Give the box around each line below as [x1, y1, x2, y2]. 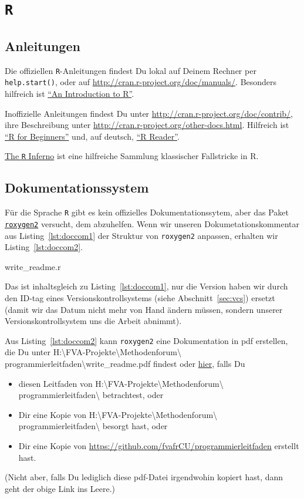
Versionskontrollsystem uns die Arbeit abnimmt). [5, 315, 182, 327]
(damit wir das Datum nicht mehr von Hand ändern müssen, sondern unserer [5, 303, 283, 315]
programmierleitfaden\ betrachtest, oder [18, 389, 164, 401]
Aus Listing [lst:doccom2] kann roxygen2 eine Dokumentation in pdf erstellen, [5, 334, 288, 346]
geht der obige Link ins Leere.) [5, 482, 115, 494]
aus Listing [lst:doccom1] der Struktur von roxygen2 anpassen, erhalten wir [5, 229, 278, 241]
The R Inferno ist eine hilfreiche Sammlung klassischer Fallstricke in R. [5, 150, 259, 162]
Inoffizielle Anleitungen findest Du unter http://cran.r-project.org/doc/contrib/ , [5, 107, 293, 119]
